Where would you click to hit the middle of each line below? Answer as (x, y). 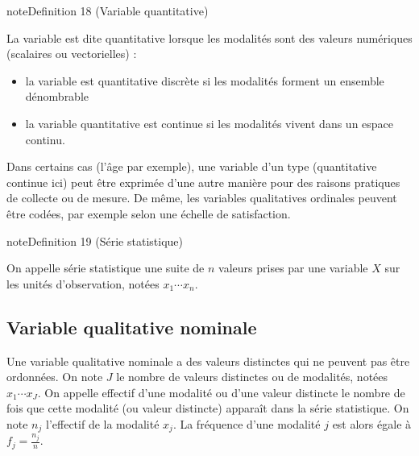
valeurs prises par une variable (293, 268)
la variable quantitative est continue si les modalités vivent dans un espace (209, 123)
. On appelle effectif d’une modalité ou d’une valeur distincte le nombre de (221, 392)
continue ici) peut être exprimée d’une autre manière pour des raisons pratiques (203, 182)
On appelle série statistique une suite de (106, 268)
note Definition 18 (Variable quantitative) (108, 10)
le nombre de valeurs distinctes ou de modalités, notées (252, 377)
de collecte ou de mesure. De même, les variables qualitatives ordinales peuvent (202, 198)
